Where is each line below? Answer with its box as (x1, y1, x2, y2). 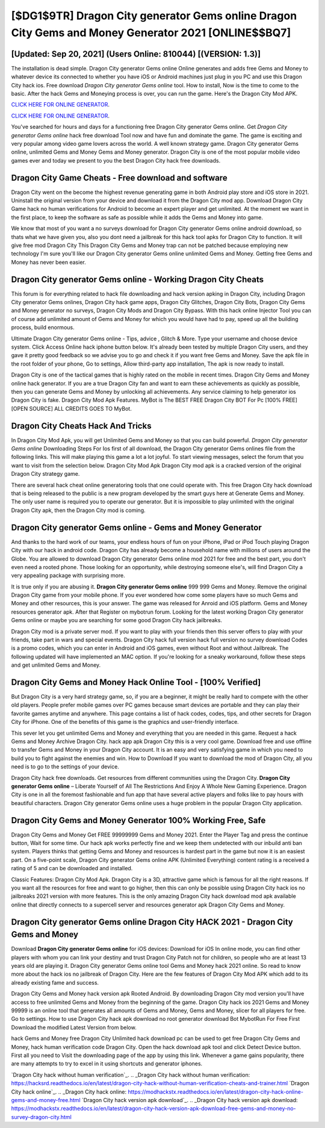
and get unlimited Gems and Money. (11, 661, 101, 668)
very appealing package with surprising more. (11, 572, 126, 579)
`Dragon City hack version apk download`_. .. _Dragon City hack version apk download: (81, 1096, 298, 1103)
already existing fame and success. (11, 979, 99, 986)
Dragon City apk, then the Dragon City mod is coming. (11, 506, 146, 514)
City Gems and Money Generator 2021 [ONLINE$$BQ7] (11, 26, 291, 39)
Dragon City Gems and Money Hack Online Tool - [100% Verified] (11, 678, 261, 687)
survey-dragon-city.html (11, 1113, 72, 1120)
